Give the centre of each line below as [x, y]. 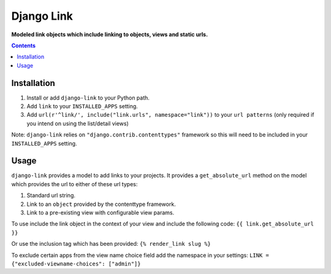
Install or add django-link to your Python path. [88, 98]
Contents [24, 45]
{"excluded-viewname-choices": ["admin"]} [76, 264]
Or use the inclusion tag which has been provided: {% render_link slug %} [111, 244]
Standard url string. [51, 195]
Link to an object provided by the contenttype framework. [101, 204]
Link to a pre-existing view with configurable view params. [101, 213]
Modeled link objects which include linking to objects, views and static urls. [110, 34]
